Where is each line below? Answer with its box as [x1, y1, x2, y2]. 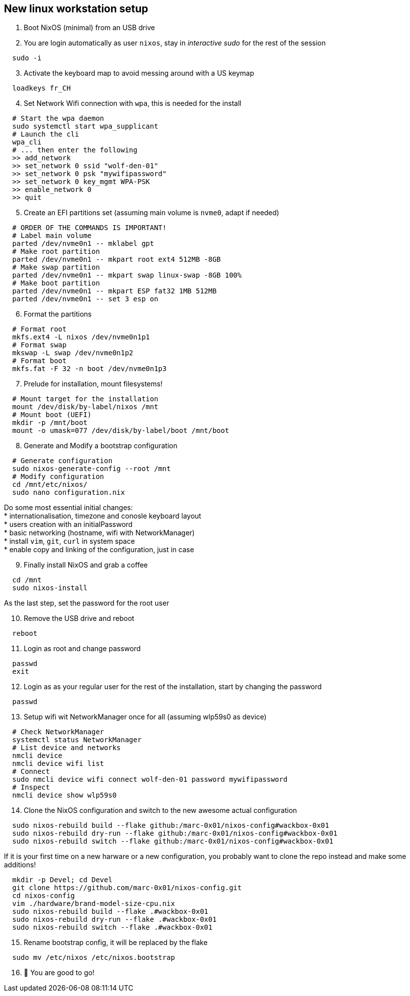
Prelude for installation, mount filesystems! [24, 379, 163, 388]
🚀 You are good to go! [24, 968, 94, 977]
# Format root [12, 325, 67, 333]
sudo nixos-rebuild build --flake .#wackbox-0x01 [12, 907, 209, 916]
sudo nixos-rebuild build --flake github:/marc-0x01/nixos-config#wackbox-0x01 [12, 821, 329, 830]
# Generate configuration [12, 457, 113, 465]
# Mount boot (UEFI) [12, 411, 92, 419]
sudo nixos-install [12, 584, 88, 592]
